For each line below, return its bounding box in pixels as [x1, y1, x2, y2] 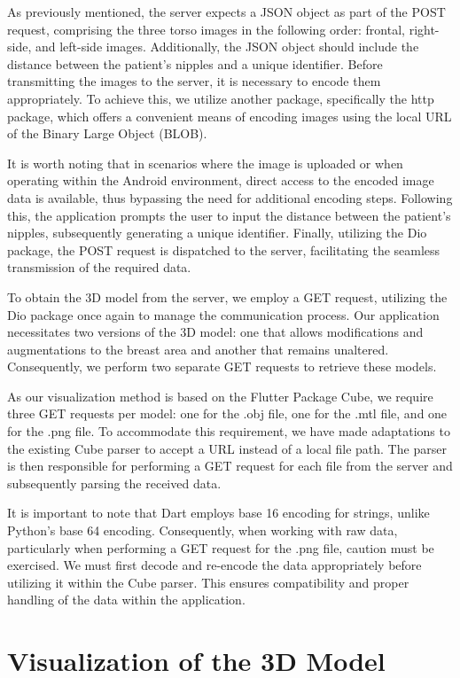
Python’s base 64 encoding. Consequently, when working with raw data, [7, 521, 398, 540]
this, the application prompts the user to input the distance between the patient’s [7, 206, 451, 224]
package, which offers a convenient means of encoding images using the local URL [7, 106, 452, 125]
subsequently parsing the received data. [7, 473, 222, 492]
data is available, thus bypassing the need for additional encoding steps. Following [7, 188, 453, 207]
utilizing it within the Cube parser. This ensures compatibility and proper [7, 573, 409, 591]
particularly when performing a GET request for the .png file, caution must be [7, 538, 434, 557]
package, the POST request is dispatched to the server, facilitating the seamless [7, 240, 441, 259]
